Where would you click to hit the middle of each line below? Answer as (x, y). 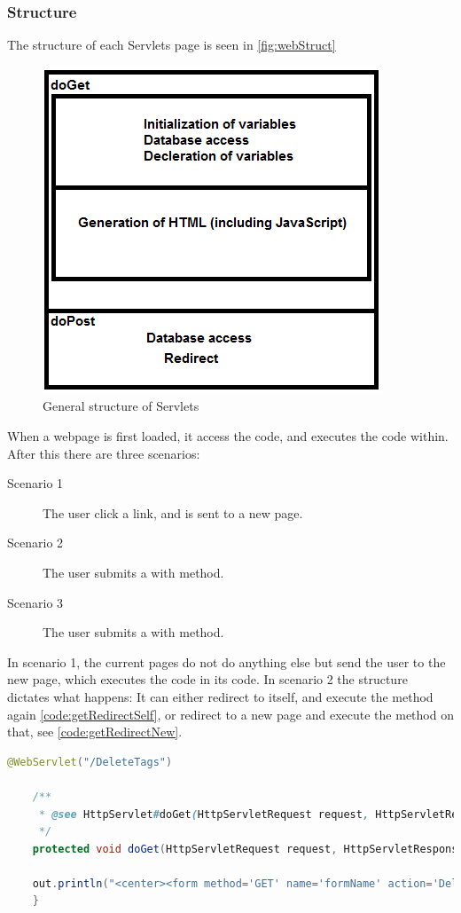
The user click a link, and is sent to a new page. (173, 512)
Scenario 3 (35, 602)
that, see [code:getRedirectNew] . (95, 732)
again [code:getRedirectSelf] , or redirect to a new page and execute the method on (230, 714)
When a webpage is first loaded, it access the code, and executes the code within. (228, 436)
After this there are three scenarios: (104, 453)
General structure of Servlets (121, 406)
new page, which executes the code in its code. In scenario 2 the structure (207, 679)
